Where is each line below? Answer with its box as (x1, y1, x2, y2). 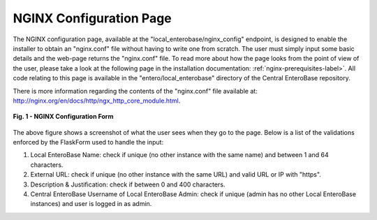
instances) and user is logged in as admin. (30, 200, 152, 208)
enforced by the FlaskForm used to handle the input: (13, 138, 164, 147)
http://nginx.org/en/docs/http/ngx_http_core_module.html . (13, 96, 181, 105)
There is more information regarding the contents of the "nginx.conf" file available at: (13, 87, 258, 95)
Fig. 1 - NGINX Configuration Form (13, 112, 114, 121)
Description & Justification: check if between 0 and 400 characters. (30, 180, 226, 189)
